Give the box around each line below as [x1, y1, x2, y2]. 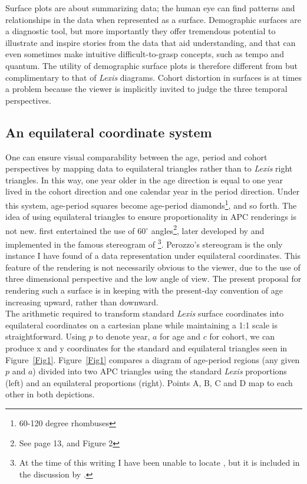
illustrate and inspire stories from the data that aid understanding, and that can [5, 36, 296, 48]
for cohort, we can [209, 330, 275, 343]
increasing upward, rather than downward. [5, 295, 159, 308]
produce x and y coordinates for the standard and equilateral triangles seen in [5, 342, 288, 354]
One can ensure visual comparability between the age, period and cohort [5, 150, 268, 163]
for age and [160, 330, 200, 343]
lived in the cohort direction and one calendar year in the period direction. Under [5, 185, 300, 197]
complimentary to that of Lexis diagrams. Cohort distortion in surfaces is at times [5, 71, 302, 83]
